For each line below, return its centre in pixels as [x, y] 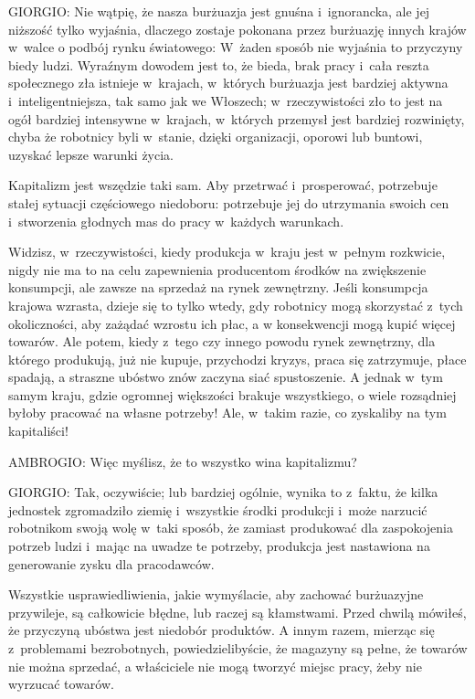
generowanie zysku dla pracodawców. [111, 563]
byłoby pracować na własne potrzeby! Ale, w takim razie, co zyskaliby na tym [227, 413]
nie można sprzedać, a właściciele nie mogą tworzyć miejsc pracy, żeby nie [215, 666]
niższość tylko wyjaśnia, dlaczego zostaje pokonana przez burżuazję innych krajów [237, 29]
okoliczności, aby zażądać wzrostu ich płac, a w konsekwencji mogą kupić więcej [232, 323]
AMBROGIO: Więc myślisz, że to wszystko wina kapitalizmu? [183, 461]
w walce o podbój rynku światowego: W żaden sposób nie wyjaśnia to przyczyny [236, 47]
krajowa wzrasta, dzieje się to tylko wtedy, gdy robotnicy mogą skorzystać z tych [236, 305]
